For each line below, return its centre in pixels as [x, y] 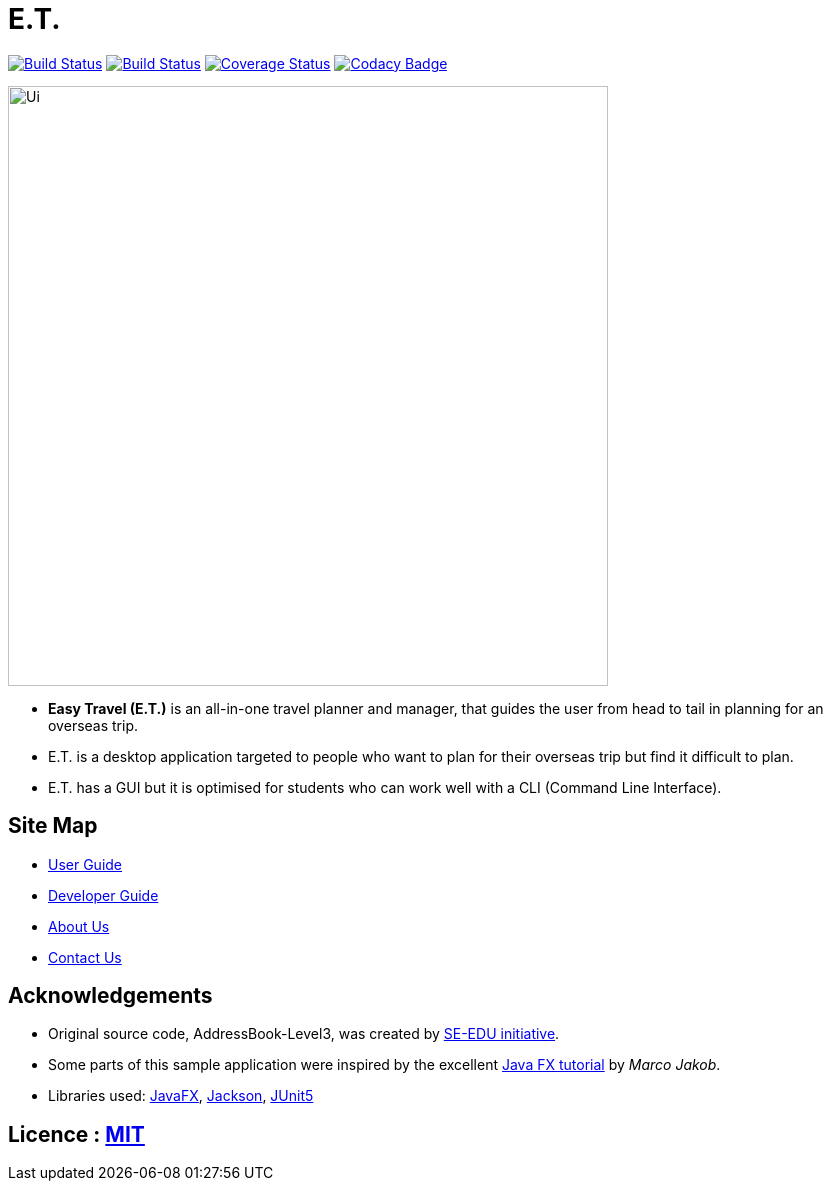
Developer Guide [103, 895]
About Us [79, 926]
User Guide [85, 864]
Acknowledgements [110, 996]
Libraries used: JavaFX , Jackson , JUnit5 [181, 1096]
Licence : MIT [76, 1134]
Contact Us [85, 957]
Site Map [53, 826]
